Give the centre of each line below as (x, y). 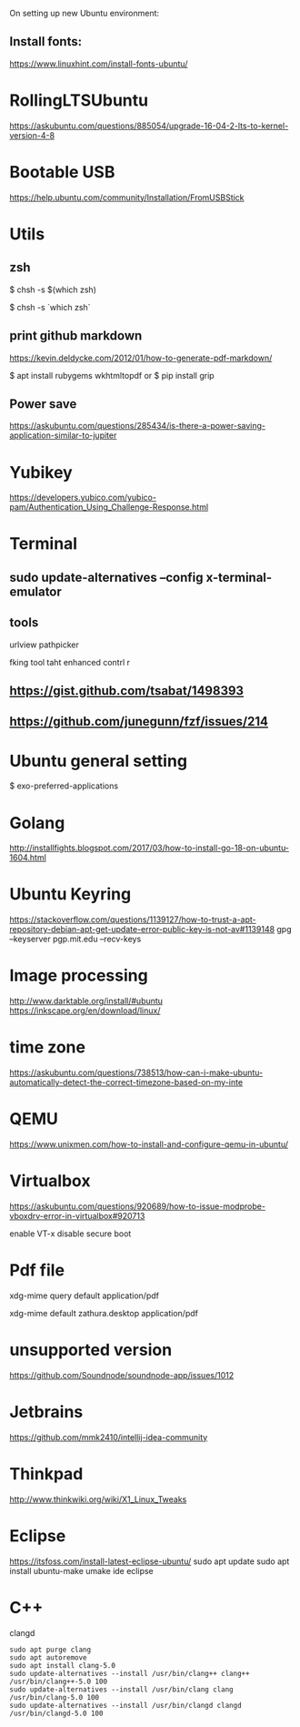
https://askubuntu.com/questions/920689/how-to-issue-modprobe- (138, 1206)
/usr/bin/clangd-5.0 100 (56, 1713)
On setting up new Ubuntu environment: (85, 13)
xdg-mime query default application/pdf (84, 1295)
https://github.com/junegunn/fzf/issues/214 (139, 721)
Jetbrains (46, 1412)
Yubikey (41, 472)
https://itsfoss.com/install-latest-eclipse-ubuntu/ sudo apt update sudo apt (150, 1561)
